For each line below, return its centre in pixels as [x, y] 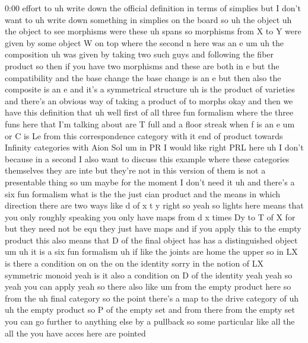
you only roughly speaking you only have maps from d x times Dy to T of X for [150, 217]
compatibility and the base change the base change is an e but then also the [143, 77]
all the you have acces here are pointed [75, 333]
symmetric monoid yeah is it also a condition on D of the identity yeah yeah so [149, 275]
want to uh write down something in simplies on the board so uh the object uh [148, 19]
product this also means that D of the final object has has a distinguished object [151, 240]
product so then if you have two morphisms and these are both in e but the [142, 65]
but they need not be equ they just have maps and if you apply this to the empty [153, 228]
